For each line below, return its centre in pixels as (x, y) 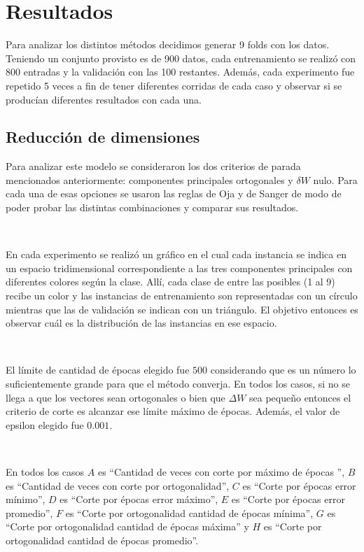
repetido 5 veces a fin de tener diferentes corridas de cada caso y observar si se (174, 85)
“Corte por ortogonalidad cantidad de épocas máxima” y (127, 526)
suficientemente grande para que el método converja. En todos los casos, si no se (178, 384)
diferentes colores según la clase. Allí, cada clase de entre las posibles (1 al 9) (170, 282)
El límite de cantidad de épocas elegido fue (98, 370)
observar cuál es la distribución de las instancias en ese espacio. (141, 323)
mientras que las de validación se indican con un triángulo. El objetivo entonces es (182, 309)
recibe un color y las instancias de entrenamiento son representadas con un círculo (182, 296)
